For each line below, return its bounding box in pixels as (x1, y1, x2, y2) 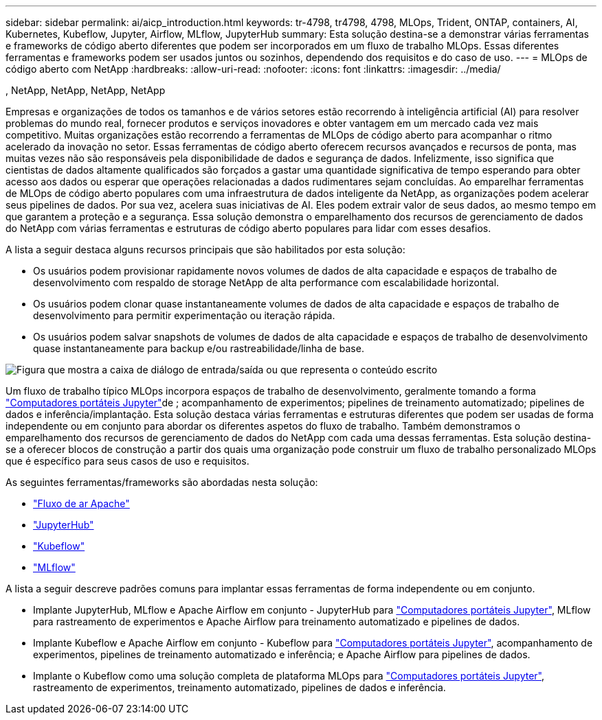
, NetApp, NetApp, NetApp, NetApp (5, 84, 166, 96)
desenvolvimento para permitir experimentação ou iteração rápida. (33, 310, 335, 321)
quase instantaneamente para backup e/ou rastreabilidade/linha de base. (33, 342, 364, 354)
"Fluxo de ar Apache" (33, 498, 130, 509)
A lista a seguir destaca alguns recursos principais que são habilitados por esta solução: (5, 244, 405, 255)
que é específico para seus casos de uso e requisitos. (5, 455, 249, 467)
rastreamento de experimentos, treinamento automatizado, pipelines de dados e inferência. (33, 682, 446, 693)
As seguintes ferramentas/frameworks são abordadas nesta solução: (5, 476, 318, 488)
